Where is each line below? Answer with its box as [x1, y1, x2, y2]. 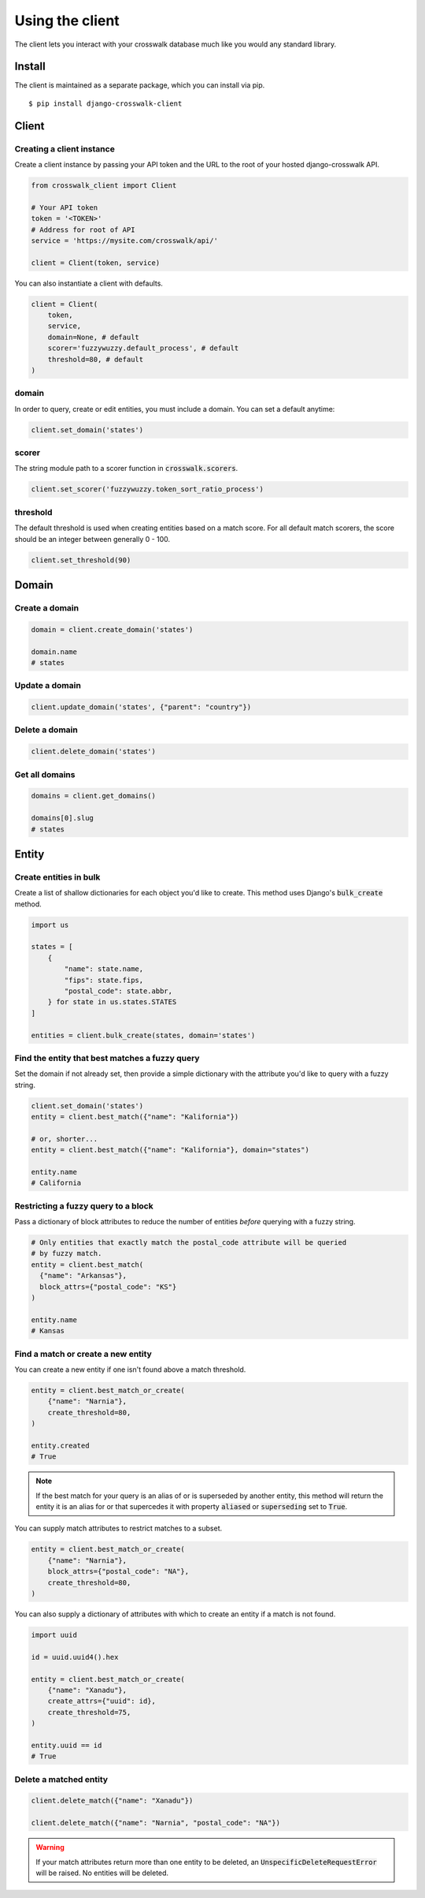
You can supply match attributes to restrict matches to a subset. [14, 1523, 223, 1534]
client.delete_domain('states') [31, 747, 157, 757]
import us [31, 920, 69, 929]
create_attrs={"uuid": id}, [47, 1697, 157, 1706]
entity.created [31, 1440, 90, 1450]
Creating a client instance [14, 143, 116, 154]
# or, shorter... [31, 1134, 98, 1143]
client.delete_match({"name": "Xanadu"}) [31, 1796, 194, 1806]
